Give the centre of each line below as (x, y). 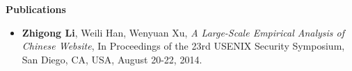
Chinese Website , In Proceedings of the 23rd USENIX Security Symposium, (183, 46)
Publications (36, 9)
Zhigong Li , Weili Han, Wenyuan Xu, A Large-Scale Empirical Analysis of (183, 32)
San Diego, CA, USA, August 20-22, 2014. (112, 59)
